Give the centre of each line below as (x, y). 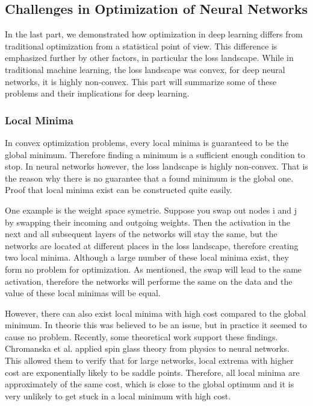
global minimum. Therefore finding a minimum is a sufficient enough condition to (155, 154)
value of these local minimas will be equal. (83, 293)
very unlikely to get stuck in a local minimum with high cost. (118, 395)
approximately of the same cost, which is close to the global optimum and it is (150, 384)
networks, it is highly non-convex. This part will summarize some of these (141, 81)
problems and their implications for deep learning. (97, 93)
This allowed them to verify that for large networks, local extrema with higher (149, 360)
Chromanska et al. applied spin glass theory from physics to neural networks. (147, 348)
